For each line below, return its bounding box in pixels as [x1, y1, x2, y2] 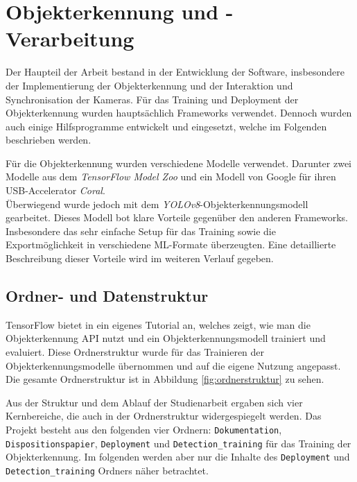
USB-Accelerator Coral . [6, 183, 105, 198]
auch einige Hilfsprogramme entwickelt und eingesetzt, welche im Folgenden [6, 119, 327, 133]
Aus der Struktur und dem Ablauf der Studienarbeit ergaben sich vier [6, 395, 303, 409]
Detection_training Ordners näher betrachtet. [6, 463, 209, 477]
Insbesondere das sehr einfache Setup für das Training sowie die [6, 223, 276, 238]
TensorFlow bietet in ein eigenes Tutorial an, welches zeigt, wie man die [6, 317, 311, 332]
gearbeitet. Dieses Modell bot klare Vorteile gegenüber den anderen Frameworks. [6, 210, 349, 225]
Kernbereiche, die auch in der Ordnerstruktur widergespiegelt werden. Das [6, 408, 322, 423]
